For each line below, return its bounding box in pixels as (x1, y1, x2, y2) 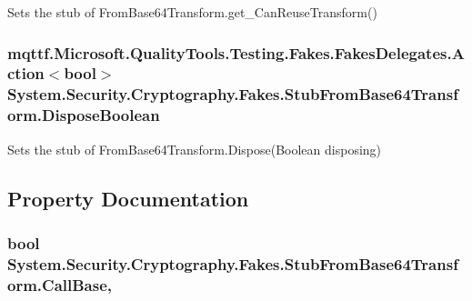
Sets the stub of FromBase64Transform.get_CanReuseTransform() (7, 3, 377, 21)
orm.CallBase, (7, 273, 113, 296)
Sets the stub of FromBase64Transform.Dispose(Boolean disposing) (7, 139, 382, 158)
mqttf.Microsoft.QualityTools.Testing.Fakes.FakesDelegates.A (7, 41, 465, 64)
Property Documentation (7, 184, 249, 212)
